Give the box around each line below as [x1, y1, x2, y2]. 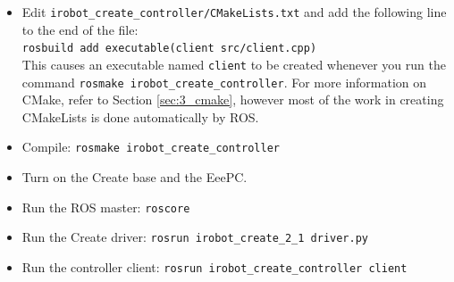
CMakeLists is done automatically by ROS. [21, 107, 259, 126]
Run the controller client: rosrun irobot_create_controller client [21, 257, 408, 276]
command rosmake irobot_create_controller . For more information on [21, 72, 427, 91]
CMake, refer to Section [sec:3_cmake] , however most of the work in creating [21, 90, 444, 109]
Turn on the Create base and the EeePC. [21, 168, 248, 187]
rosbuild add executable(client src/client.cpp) [21, 42, 317, 55]
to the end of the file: [21, 20, 139, 38]
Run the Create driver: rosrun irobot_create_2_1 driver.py [21, 228, 369, 246]
